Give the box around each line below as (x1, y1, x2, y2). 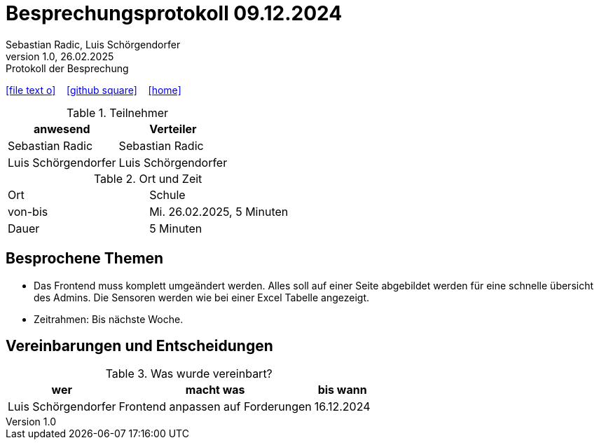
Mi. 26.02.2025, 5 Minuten (149, 204, 289, 219)
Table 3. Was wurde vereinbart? (105, 367, 273, 381)
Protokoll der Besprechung (6, 62, 129, 74)
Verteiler (149, 121, 197, 136)
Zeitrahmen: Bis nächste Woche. (34, 313, 184, 325)
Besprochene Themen (6, 249, 164, 268)
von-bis (8, 204, 48, 219)
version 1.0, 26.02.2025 (6, 50, 114, 62)
